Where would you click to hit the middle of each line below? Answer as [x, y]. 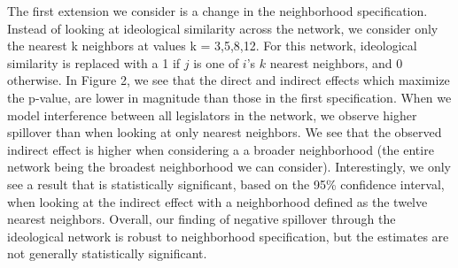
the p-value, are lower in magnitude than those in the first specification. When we [229, 97]
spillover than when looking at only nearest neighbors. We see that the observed [225, 132]
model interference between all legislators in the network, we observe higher [212, 115]
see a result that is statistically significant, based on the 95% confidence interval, [226, 184]
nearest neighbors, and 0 [336, 62]
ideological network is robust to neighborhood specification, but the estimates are [228, 236]
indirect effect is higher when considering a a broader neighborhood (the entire [221, 149]
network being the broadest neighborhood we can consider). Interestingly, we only [229, 167]
